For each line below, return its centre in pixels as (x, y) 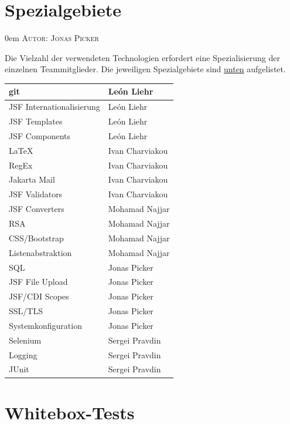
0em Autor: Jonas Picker (52, 38)
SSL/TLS (26, 311)
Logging (23, 354)
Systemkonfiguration (45, 325)
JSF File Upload (38, 282)
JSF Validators (36, 194)
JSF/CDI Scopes (39, 296)
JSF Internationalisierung (54, 107)
